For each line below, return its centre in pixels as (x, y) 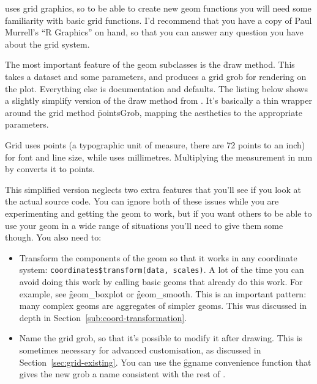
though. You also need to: (53, 237)
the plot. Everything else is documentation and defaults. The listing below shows (156, 88)
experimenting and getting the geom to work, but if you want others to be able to (158, 213)
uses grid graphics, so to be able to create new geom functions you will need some (158, 8)
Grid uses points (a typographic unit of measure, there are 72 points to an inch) (155, 144)
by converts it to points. (50, 169)
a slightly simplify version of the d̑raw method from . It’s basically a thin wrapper (158, 100)
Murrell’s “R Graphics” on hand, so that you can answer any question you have (154, 32)
